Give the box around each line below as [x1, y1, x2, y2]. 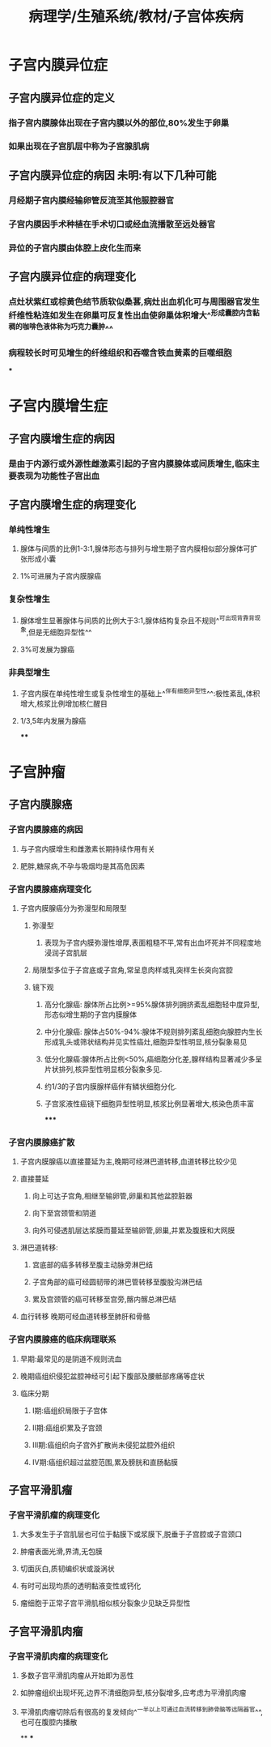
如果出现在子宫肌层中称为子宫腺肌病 [8, 141, 150, 152]
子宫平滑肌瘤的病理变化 [8, 1509, 100, 1520]
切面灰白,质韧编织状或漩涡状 [19, 1564, 115, 1574]
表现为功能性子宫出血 [16, 470, 100, 481]
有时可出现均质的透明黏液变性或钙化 [19, 1581, 142, 1591]
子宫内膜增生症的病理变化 [8, 498, 136, 511]
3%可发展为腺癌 [19, 644, 75, 654]
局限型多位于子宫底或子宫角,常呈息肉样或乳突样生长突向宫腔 [32, 965, 233, 975]
